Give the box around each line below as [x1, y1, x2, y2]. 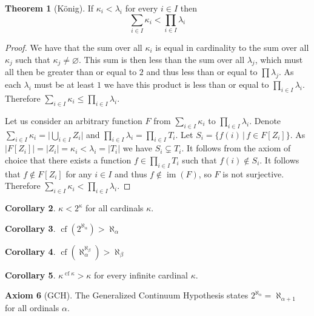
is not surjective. [222, 167, 284, 180]
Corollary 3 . [5, 222, 56, 234]
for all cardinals [85, 202, 144, 214]
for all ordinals [5, 301, 59, 314]
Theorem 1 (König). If [5, 2, 94, 14]
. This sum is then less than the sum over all [78, 53, 245, 65]
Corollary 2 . [5, 202, 56, 214]
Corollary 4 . [5, 245, 56, 257]
